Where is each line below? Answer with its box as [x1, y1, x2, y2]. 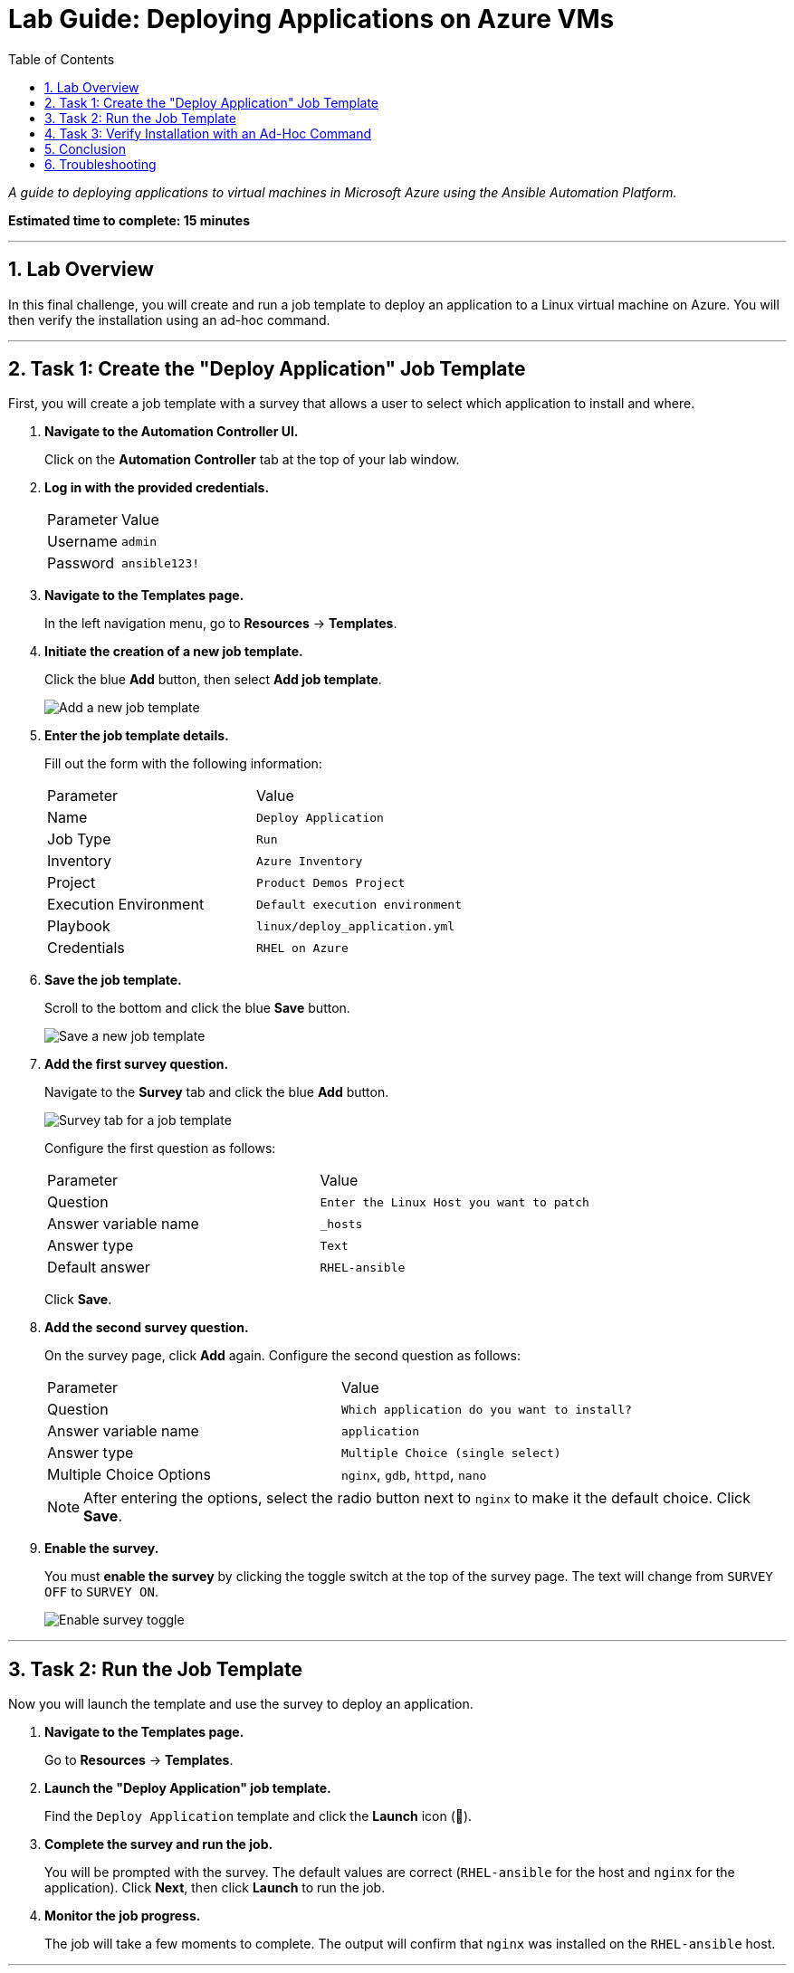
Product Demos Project [255, 875, 406, 890]
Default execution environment [255, 897, 462, 911]
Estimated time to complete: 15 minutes [8, 212, 250, 228]
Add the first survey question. [44, 1056, 229, 1072]
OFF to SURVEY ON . [44, 1584, 158, 1600]
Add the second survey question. [44, 1320, 249, 1336]
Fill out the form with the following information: [44, 756, 322, 772]
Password [47, 554, 115, 573]
